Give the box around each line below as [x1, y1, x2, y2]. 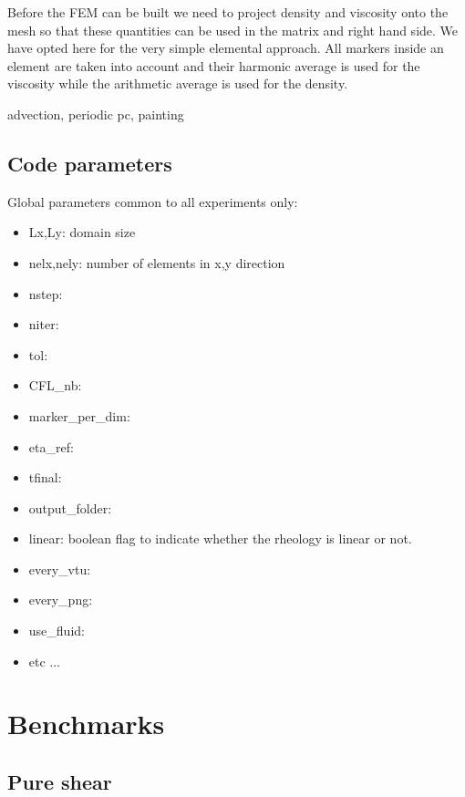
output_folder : [28, 498, 112, 517]
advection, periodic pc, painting [7, 104, 184, 123]
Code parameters [7, 149, 172, 177]
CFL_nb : [28, 376, 82, 395]
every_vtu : [28, 559, 91, 578]
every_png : [28, 590, 93, 609]
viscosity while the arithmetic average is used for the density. [7, 74, 348, 93]
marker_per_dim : [28, 406, 130, 425]
